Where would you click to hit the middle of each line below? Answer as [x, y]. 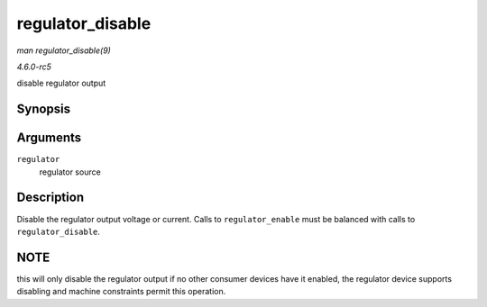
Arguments [49, 138]
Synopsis [44, 109]
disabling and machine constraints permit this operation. [121, 292]
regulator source [70, 172]
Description [51, 198]
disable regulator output [61, 83]
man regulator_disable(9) [64, 50]
